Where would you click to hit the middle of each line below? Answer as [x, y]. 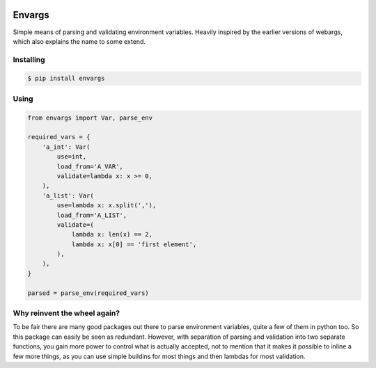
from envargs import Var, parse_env [90, 118]
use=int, [72, 157]
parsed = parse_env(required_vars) [88, 293]
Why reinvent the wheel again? [66, 313]
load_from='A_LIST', [92, 215]
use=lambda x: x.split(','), [107, 206]
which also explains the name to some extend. [79, 41]
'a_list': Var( [68, 195]
